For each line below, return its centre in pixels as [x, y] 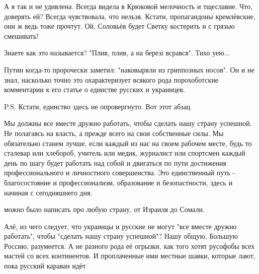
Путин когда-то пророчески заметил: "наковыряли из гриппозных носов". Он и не [129, 69]
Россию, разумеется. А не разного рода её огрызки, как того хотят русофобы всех [129, 246]
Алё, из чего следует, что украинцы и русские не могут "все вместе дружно [120, 226]
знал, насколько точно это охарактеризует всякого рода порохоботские [111, 79]
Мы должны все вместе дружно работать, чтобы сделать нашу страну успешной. [128, 123]
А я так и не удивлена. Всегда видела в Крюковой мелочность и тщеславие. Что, [128, 6]
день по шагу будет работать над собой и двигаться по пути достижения [115, 162]
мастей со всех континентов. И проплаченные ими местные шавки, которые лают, [130, 256]
